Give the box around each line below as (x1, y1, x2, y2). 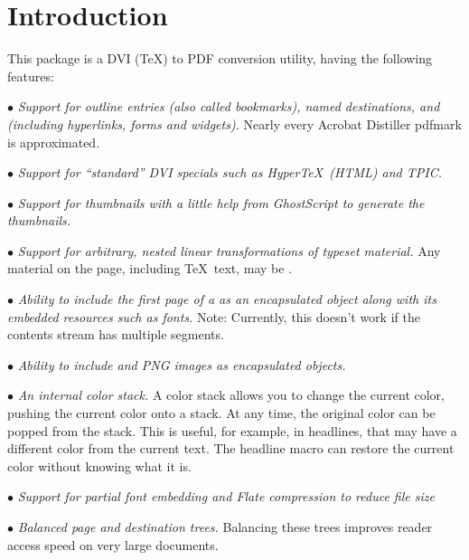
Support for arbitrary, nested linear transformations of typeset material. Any (17, 241, 441, 260)
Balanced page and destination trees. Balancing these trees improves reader (17, 517, 433, 536)
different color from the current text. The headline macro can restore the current (7, 439, 455, 458)
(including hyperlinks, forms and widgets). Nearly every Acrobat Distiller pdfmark (7, 114, 462, 133)
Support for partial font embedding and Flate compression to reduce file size (17, 487, 435, 506)
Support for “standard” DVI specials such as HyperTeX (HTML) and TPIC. (17, 163, 442, 182)
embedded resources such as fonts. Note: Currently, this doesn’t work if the (7, 307, 420, 326)
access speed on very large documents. (7, 535, 219, 554)
